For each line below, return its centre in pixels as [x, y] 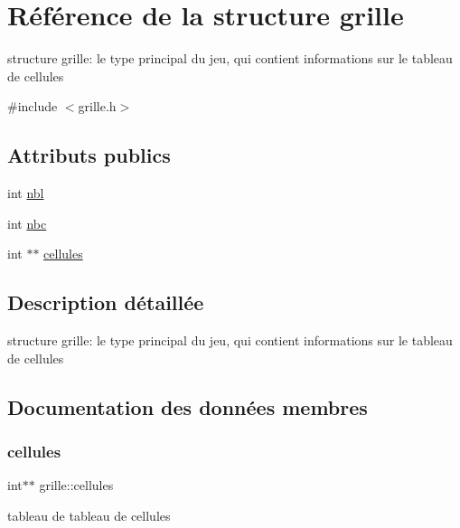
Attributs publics [89, 155]
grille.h [97, 106]
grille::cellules [76, 485]
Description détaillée [106, 302]
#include [33, 106]
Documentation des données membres [188, 406]
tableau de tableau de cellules [89, 515]
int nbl [26, 193]
